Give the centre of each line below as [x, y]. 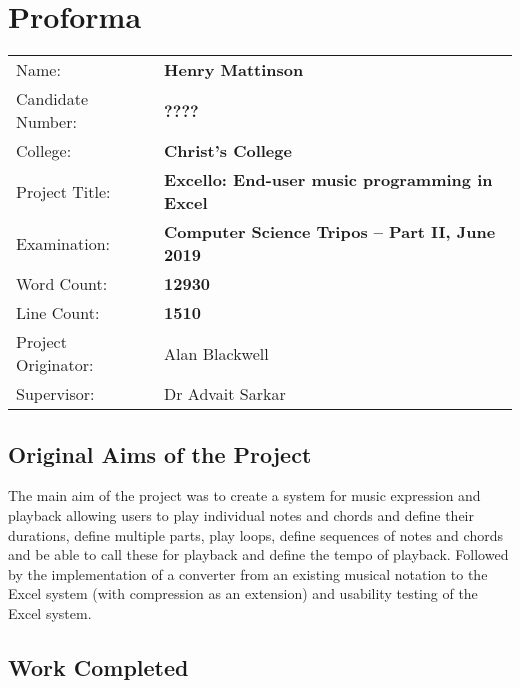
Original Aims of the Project [160, 453]
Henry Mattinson [234, 70]
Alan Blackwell [216, 353]
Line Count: [58, 313]
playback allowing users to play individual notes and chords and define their [241, 514]
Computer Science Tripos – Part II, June [330, 232]
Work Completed [98, 666]
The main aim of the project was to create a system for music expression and [244, 495]
